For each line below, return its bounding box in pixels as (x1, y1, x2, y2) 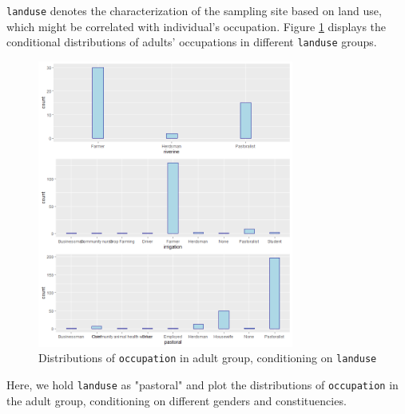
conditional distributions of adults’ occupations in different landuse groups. (6, 34, 377, 50)
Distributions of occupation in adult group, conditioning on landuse (38, 349, 377, 366)
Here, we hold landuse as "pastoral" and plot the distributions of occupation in (6, 376, 399, 392)
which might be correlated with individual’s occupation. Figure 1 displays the (6, 18, 387, 34)
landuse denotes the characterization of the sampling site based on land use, (6, 2, 382, 18)
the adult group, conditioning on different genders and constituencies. (6, 392, 347, 408)
